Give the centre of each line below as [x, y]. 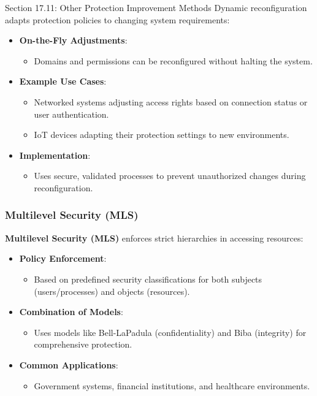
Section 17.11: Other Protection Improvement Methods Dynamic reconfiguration [156, 7]
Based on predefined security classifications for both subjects [148, 279]
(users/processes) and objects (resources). [112, 291]
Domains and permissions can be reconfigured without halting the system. [173, 60]
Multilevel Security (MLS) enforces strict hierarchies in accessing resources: [154, 238]
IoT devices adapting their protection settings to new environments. [162, 135]
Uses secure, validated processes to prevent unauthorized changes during [170, 176]
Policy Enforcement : [63, 258]
